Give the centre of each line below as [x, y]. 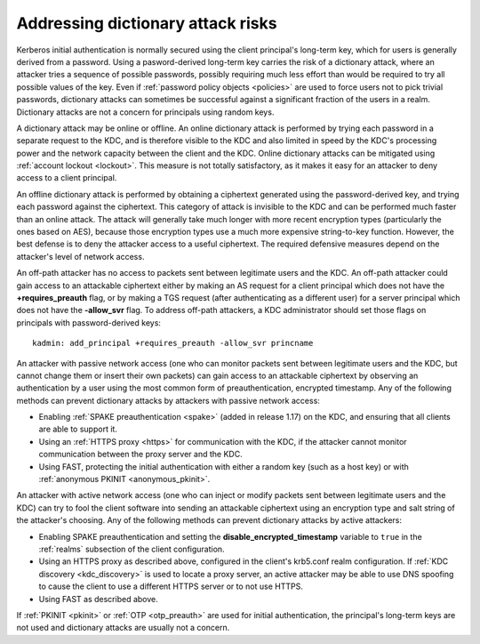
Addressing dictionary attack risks [147, 23]
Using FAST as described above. [99, 599]
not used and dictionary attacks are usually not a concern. [123, 628]
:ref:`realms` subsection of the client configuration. [132, 549]
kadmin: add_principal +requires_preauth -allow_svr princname [173, 343]
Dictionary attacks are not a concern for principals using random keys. [145, 112]
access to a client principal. [67, 178]
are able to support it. [78, 429]
